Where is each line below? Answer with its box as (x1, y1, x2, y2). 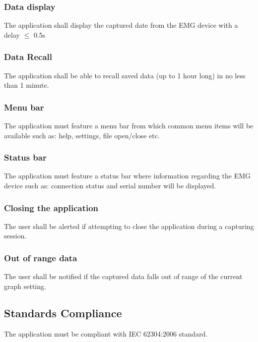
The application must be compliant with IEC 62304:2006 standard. (4, 328, 208, 339)
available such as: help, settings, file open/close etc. (4, 130, 160, 140)
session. (4, 230, 27, 241)
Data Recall (4, 51, 52, 63)
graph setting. (4, 281, 46, 291)
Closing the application (4, 201, 99, 214)
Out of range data (4, 251, 77, 264)
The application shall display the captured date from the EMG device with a (4, 20, 238, 30)
